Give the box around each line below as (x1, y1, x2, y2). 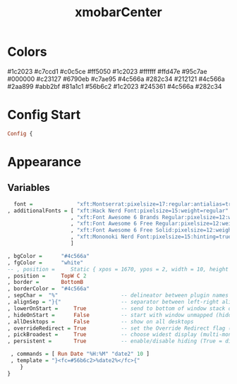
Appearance (7, 154, 82, 170)
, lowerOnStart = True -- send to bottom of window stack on (7, 304, 235, 312)
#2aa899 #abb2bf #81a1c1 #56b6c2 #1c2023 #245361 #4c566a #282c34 (7, 82, 222, 90)
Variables (7, 182, 51, 194)
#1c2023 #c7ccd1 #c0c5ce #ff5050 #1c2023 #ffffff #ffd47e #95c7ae (7, 67, 207, 75)
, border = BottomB (7, 279, 83, 286)
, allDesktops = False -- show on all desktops (7, 318, 194, 325)
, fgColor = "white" (7, 259, 83, 266)
